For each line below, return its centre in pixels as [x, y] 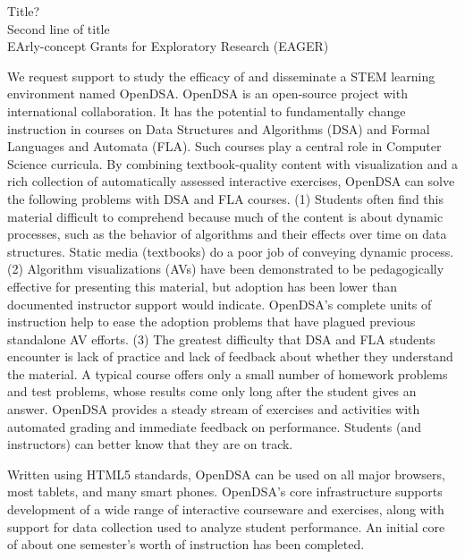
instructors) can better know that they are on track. [150, 444]
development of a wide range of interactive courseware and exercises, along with [226, 509]
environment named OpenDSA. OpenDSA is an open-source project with [207, 93]
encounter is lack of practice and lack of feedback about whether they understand [230, 356]
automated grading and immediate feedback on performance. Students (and [215, 426]
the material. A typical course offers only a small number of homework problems [228, 373]
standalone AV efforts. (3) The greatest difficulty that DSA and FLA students [221, 339]
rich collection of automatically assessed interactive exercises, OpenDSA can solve [231, 181]
